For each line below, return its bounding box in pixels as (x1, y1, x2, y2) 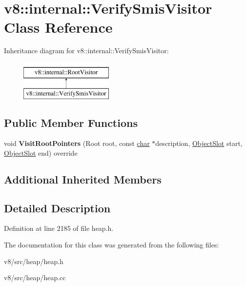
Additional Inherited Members (4, 171, 162, 186)
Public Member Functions (4, 115, 138, 130)
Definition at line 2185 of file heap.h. (4, 223, 114, 233)
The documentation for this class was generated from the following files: (4, 240, 219, 250)
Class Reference (4, 17, 113, 37)
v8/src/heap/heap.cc (4, 272, 66, 283)
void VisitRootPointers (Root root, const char (4, 138, 150, 148)
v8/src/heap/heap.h (4, 256, 63, 266)
